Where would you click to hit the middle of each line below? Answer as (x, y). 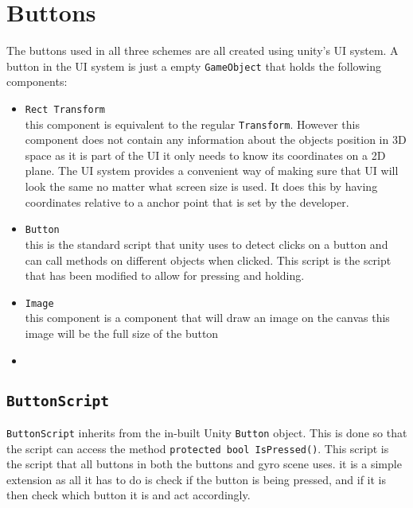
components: (37, 81)
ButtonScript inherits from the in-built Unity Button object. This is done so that (207, 432)
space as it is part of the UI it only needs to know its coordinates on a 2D (205, 155)
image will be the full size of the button (122, 333)
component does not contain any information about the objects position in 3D (216, 140)
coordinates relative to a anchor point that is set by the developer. (187, 202)
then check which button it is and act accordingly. (129, 495)
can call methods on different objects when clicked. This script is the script (208, 260)
